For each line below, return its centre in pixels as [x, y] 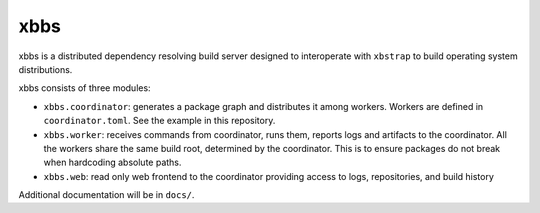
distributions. [45, 69]
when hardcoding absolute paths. [112, 162]
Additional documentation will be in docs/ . [106, 195]
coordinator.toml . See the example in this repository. [159, 121]
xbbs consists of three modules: [84, 88]
